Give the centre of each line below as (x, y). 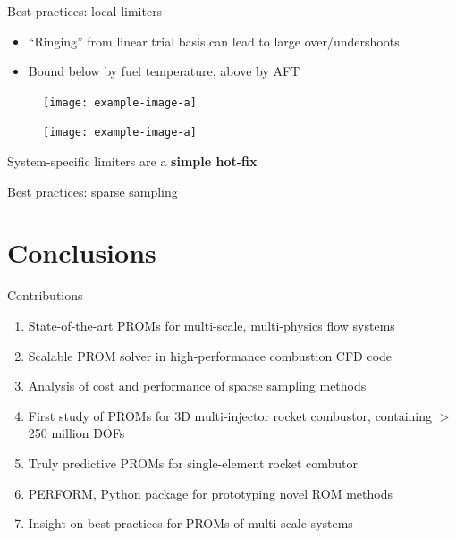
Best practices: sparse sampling (93, 191)
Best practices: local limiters (85, 11)
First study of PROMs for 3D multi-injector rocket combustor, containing (230, 415)
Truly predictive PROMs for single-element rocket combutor (193, 462)
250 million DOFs (76, 433)
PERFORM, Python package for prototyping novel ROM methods (210, 493)
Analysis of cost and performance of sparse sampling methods (197, 386)
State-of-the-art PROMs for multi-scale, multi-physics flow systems (211, 325)
